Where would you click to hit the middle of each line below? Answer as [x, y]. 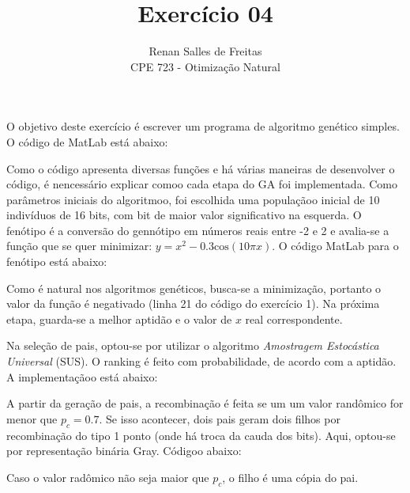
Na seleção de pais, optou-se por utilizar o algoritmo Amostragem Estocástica [193, 345]
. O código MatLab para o [335, 246]
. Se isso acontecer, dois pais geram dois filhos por [220, 418]
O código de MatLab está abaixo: [87, 141]
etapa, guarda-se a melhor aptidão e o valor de [119, 319]
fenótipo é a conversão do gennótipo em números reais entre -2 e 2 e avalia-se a [198, 230]
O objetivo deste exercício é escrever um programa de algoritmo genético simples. [203, 126]
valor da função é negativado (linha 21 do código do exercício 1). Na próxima [193, 303]
